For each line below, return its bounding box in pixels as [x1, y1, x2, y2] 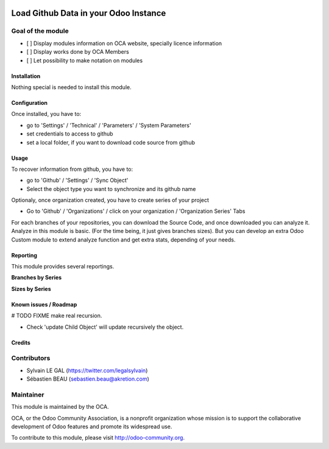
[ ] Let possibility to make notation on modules [26, 57, 143, 64]
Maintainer [11, 390, 44, 399]
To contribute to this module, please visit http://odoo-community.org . [11, 434, 185, 442]
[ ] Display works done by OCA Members [26, 48, 129, 56]
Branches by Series [11, 274, 62, 281]
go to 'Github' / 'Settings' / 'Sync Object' [26, 177, 129, 184]
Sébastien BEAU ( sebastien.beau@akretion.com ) [26, 375, 149, 383]
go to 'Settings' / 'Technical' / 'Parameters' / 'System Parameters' [26, 121, 191, 129]
